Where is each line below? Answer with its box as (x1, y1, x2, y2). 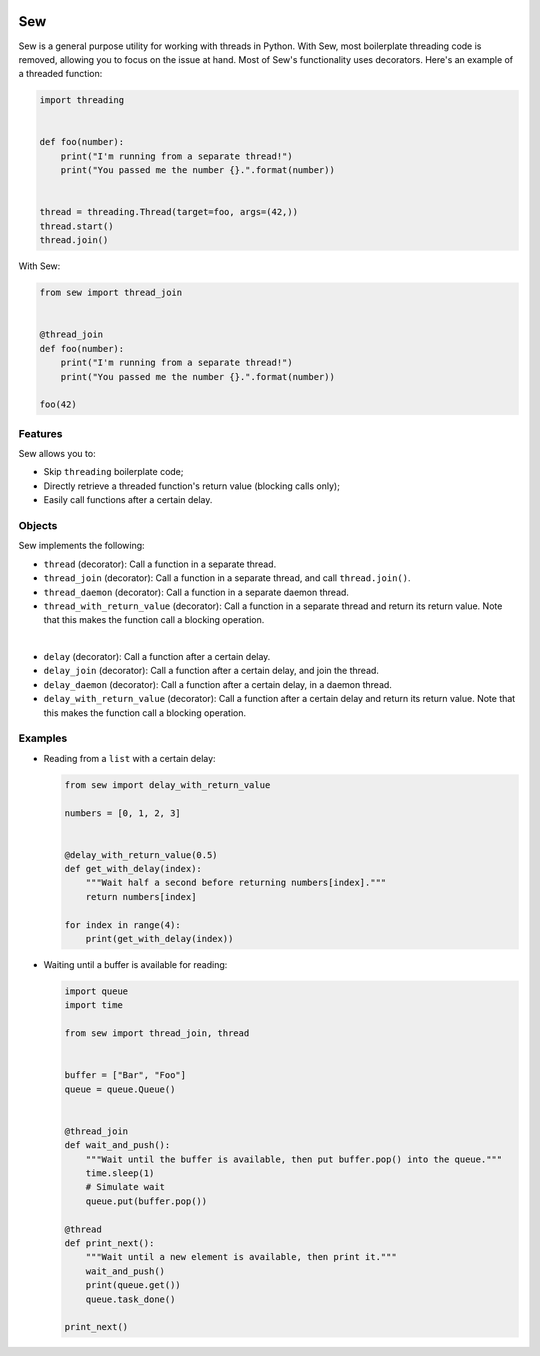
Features (18, 426, 63, 440)
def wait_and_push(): (64, 1140, 171, 1151)
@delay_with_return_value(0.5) (64, 849, 219, 860)
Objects (18, 518, 58, 532)
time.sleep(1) (85, 1168, 155, 1179)
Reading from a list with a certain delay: (43, 752, 216, 764)
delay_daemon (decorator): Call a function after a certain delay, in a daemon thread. (43, 678, 392, 690)
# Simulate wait (85, 1181, 165, 1193)
